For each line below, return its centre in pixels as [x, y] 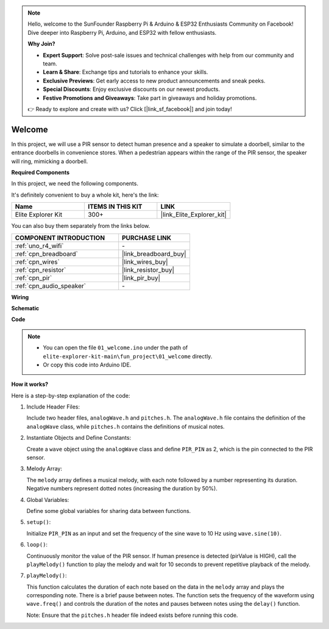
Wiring [20, 297]
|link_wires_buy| [145, 261]
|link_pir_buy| [141, 278]
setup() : [39, 522]
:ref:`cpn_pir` [34, 278]
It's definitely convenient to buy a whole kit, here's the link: [85, 195]
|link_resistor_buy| [148, 270]
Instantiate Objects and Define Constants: [79, 438]
